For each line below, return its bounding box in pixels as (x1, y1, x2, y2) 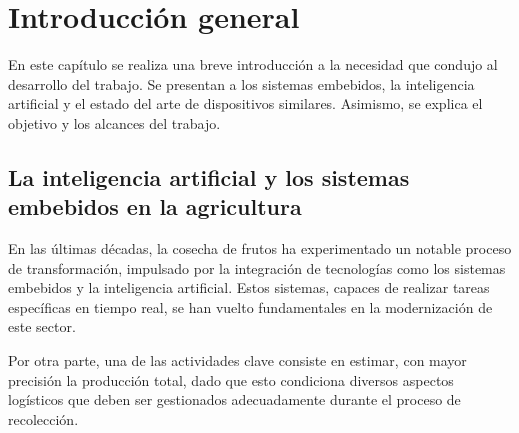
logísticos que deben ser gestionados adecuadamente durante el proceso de (8, 389, 461, 410)
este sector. (8, 316, 76, 337)
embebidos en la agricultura (8, 191, 302, 222)
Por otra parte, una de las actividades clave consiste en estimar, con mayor (8, 350, 467, 371)
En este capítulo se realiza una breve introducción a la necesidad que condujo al (8, 54, 498, 75)
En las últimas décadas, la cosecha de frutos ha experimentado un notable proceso (8, 238, 512, 259)
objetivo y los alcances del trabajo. (8, 112, 221, 133)
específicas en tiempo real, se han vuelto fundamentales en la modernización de (8, 296, 493, 317)
